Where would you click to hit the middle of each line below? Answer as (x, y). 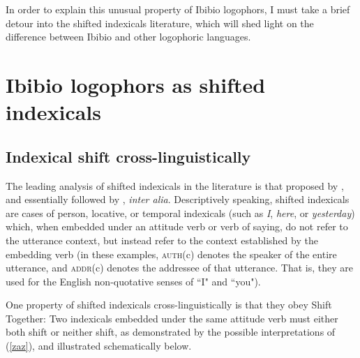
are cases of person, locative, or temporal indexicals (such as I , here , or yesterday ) (180, 212)
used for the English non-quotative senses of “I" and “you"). (133, 281)
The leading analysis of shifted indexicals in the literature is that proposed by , (175, 185)
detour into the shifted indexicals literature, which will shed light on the (160, 23)
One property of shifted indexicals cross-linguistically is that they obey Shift (169, 305)
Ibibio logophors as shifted (136, 84)
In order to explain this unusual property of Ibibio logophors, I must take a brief (178, 9)
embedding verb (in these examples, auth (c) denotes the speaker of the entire (171, 254)
